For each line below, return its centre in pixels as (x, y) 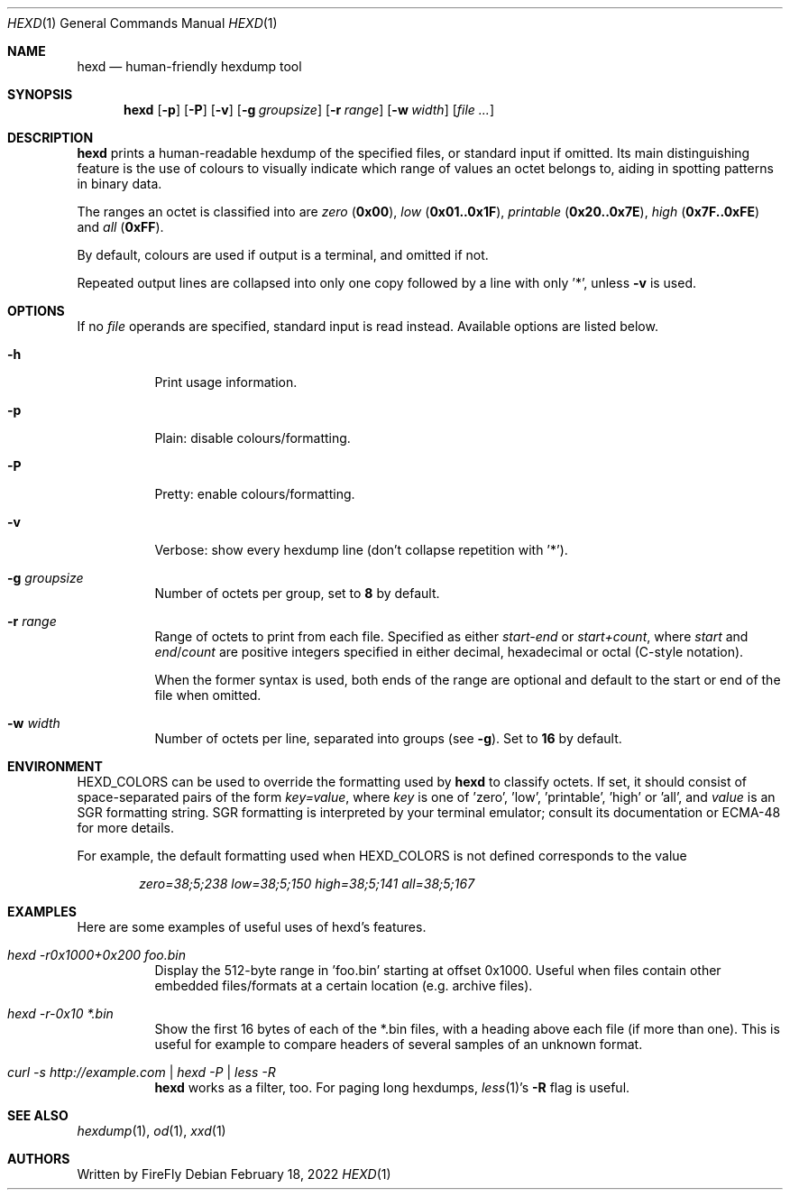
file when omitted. (208, 695)
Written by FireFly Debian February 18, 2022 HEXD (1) (234, 1174)
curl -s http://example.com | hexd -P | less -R (142, 1072)
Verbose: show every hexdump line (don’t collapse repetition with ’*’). (361, 550)
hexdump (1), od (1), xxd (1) (152, 1131)
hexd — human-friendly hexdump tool (189, 66)
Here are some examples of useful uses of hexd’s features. (252, 927)
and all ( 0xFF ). (120, 227)
